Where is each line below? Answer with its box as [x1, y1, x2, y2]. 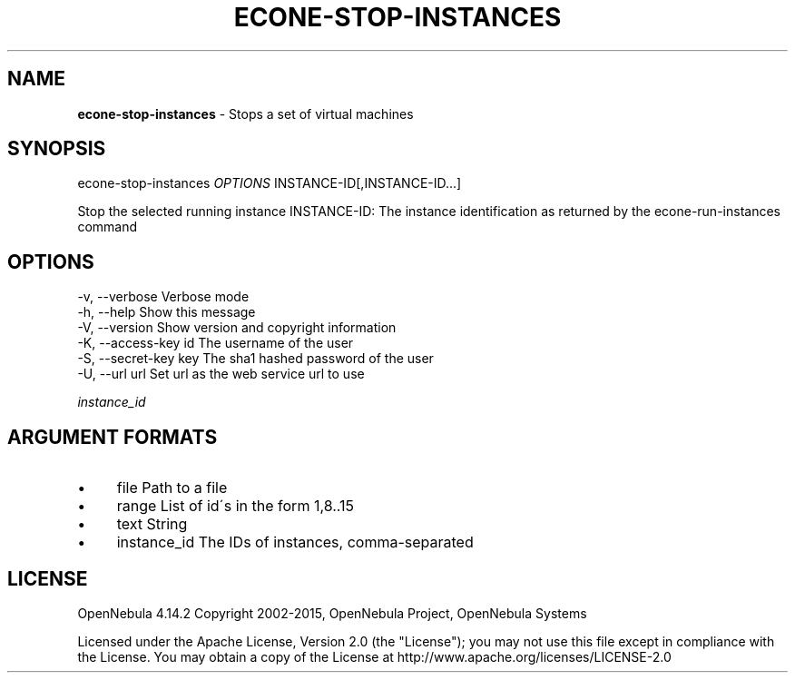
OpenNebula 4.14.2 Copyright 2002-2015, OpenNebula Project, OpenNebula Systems [77, 605, 587, 621]
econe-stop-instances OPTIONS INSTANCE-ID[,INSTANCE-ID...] [77, 175, 462, 192]
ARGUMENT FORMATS [7, 425, 218, 448]
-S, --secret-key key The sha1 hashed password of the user [77, 350, 434, 367]
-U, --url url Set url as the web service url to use [77, 366, 365, 382]
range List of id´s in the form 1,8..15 [116, 497, 355, 516]
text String [116, 515, 188, 534]
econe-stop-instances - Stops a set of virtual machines [77, 105, 414, 122]
